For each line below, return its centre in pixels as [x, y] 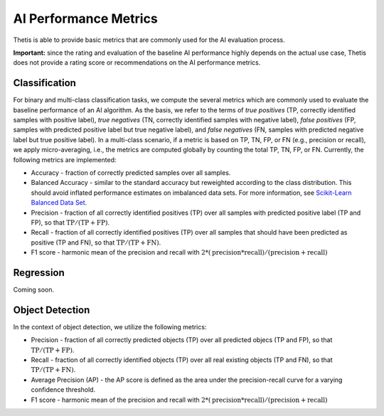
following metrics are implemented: [65, 159]
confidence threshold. [63, 390]
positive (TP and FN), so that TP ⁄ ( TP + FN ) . [96, 242]
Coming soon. [34, 289]
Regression [39, 273]
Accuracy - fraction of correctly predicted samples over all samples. [131, 172]
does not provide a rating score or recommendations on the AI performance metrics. [137, 63]
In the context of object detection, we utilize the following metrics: [110, 326]
